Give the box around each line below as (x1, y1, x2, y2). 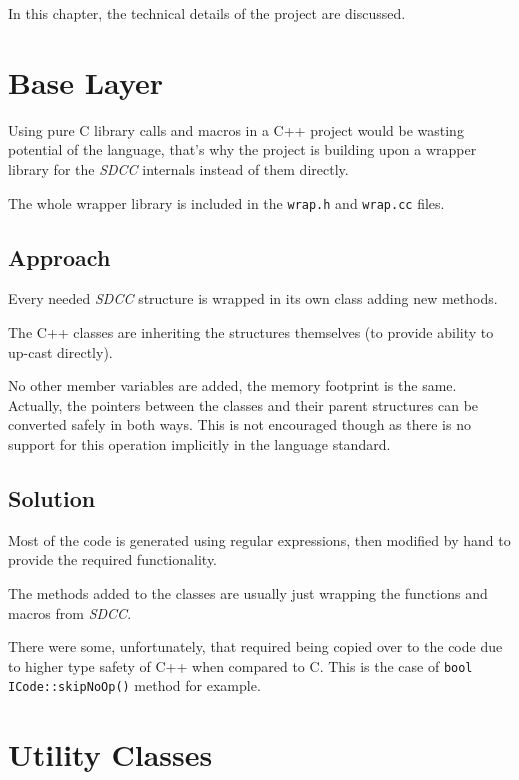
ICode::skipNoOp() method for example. (8, 675, 261, 696)
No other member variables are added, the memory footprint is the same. (8, 375, 457, 396)
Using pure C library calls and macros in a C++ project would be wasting (8, 119, 464, 140)
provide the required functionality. (8, 549, 218, 570)
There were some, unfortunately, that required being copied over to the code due (8, 636, 503, 657)
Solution (8, 482, 96, 513)
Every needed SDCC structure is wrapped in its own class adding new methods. (8, 288, 498, 309)
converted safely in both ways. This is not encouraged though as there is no (8, 414, 471, 435)
